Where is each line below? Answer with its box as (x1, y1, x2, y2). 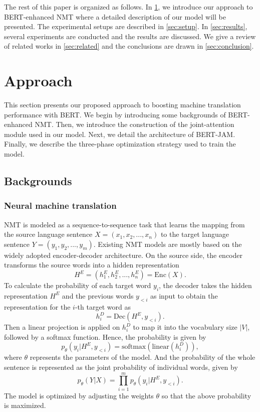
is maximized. (4, 400, 46, 410)
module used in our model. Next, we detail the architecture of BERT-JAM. (4, 128, 235, 139)
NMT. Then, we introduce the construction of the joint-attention (35, 119, 234, 129)
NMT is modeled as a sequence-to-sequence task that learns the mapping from (4, 219, 245, 229)
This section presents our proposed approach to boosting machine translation (4, 99, 241, 110)
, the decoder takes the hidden (159, 280, 252, 291)
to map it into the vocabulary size (133, 322, 237, 332)
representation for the (4, 301, 71, 312)
